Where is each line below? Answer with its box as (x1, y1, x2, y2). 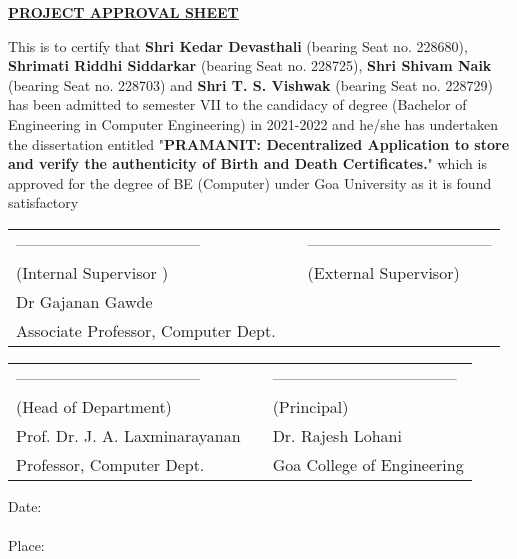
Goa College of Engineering (272, 452, 464, 476)
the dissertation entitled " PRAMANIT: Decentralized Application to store (8, 133, 510, 154)
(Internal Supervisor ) (16, 260, 169, 284)
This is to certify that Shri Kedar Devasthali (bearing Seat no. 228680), (8, 35, 468, 56)
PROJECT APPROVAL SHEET (8, 2, 239, 22)
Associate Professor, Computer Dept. (16, 318, 276, 342)
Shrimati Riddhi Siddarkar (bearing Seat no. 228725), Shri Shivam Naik (8, 55, 492, 76)
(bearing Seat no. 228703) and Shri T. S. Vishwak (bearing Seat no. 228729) (8, 74, 493, 95)
